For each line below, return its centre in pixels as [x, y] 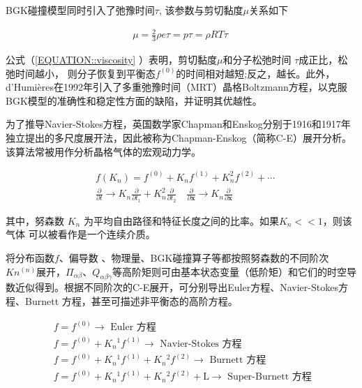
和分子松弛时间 [257, 59]
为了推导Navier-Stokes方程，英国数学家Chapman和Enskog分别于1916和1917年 [178, 124]
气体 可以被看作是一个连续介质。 [81, 234]
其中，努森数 [35, 220]
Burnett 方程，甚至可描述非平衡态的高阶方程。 [131, 301]
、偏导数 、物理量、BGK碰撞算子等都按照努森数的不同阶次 [194, 258]
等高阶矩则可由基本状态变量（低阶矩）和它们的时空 [230, 271]
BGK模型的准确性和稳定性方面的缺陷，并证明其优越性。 [134, 100]
